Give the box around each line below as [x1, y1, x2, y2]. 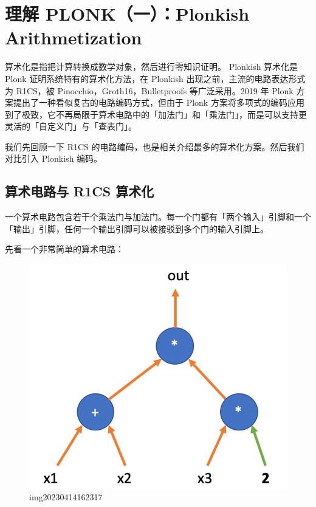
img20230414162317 [29, 491, 103, 503]
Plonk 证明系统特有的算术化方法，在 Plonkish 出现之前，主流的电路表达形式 [5, 72, 306, 84]
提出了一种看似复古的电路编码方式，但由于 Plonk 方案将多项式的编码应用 [13, 96, 304, 109]
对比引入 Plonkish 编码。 [5, 152, 103, 165]
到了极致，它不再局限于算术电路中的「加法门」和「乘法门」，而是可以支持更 [5, 108, 307, 120]
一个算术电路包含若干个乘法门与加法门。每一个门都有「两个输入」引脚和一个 [5, 210, 311, 223]
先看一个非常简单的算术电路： [5, 243, 124, 255]
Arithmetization [5, 25, 142, 50]
